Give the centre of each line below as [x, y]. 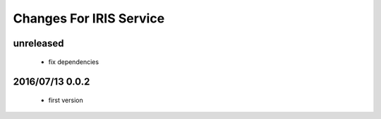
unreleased [38, 43]
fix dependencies [73, 62]
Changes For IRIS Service [89, 18]
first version [66, 100]
